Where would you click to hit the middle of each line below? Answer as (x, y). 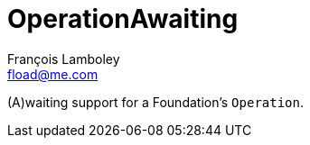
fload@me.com (53, 74)
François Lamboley (64, 59)
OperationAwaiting (123, 19)
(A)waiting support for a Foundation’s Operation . (155, 102)
